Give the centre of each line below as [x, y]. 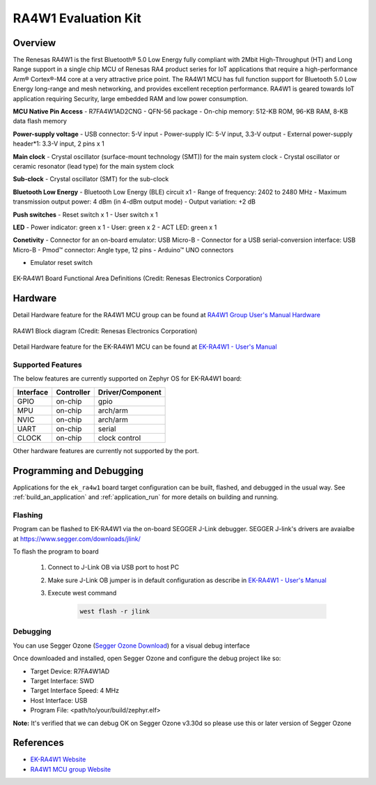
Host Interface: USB [59, 700]
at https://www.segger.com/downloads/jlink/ [77, 539]
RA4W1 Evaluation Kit [77, 18]
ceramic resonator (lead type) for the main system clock [93, 166]
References [38, 743]
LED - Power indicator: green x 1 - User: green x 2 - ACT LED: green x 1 [115, 227]
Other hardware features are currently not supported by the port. [106, 450]
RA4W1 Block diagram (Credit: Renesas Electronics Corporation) [105, 330]
